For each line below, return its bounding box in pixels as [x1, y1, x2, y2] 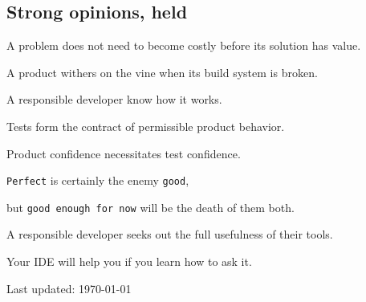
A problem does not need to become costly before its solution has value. [6, 37, 361, 54]
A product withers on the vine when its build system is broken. [6, 63, 318, 80]
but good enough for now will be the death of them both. [6, 198, 295, 215]
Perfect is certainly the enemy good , [6, 172, 189, 189]
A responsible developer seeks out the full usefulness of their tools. [6, 226, 333, 243]
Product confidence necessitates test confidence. [6, 145, 241, 161]
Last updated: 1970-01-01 [6, 280, 132, 296]
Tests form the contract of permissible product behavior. [6, 117, 285, 134]
